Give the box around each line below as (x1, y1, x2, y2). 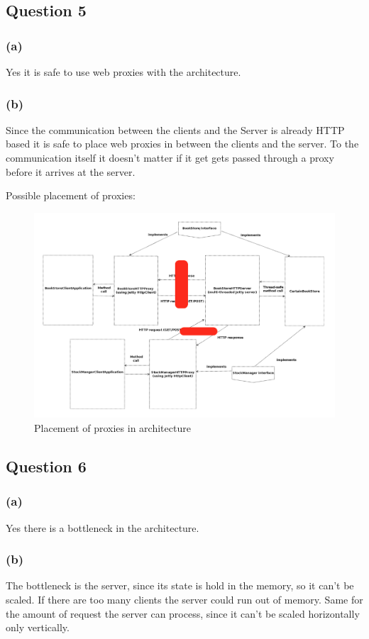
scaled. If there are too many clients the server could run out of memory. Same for (6, 592, 363, 607)
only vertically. (6, 620, 70, 635)
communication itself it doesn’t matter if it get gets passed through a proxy (6, 150, 334, 165)
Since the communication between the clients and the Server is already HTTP (6, 122, 345, 137)
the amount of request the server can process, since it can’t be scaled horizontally (6, 606, 360, 621)
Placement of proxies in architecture (34, 421, 191, 435)
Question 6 (6, 455, 87, 477)
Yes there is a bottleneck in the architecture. (6, 520, 199, 535)
